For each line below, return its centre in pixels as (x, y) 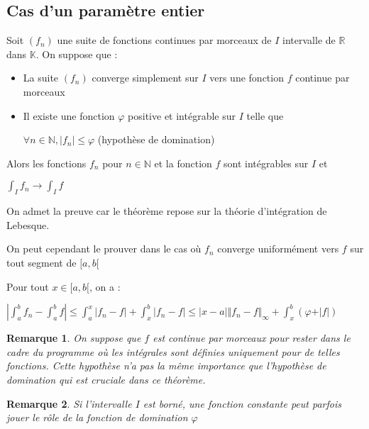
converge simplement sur (145, 78)
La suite (41, 78)
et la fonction (183, 163)
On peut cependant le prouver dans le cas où (104, 249)
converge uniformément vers (278, 249)
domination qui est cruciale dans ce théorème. (106, 379)
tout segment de (42, 262)
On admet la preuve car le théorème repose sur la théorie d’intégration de (167, 211)
